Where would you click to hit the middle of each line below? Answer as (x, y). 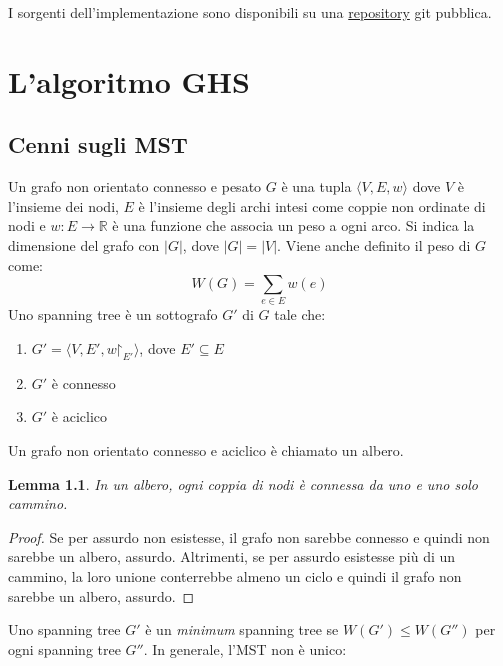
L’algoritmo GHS (129, 80)
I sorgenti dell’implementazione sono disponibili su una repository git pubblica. (250, 12)
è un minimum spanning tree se (242, 629)
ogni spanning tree (64, 648)
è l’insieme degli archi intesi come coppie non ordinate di (312, 205)
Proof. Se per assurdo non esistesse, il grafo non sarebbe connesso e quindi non (249, 536)
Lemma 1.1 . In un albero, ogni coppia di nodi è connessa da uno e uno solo (243, 483)
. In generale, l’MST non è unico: (245, 648)
